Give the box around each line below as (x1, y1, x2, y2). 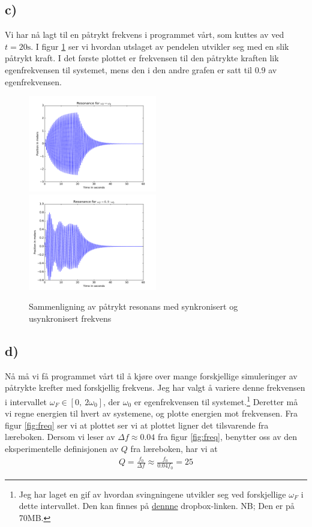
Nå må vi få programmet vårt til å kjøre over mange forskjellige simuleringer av (5, 369, 298, 382)
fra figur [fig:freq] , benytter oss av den (157, 430, 298, 443)
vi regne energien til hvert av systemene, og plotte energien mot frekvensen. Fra (5, 407, 298, 420)
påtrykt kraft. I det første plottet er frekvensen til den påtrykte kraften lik (5, 52, 279, 64)
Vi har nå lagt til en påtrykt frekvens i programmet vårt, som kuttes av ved (5, 28, 284, 41)
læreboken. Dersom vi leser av (5, 430, 115, 443)
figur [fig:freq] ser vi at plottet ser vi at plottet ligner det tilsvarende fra (5, 418, 269, 431)
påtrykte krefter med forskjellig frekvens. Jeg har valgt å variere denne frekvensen (5, 381, 305, 394)
